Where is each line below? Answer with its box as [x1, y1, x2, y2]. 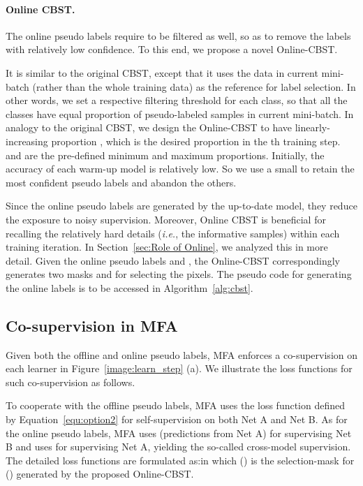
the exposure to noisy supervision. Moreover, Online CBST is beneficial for [6, 212, 326, 226]
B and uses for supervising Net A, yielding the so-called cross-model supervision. [6, 439, 351, 454]
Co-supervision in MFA [6, 314, 178, 336]
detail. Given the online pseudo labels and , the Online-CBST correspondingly [6, 253, 340, 267]
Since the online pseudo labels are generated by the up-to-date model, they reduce [6, 198, 357, 213]
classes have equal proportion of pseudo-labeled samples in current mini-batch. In [6, 106, 354, 121]
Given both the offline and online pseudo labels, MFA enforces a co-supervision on [6, 347, 357, 362]
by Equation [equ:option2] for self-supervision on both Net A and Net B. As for [6, 412, 348, 427]
